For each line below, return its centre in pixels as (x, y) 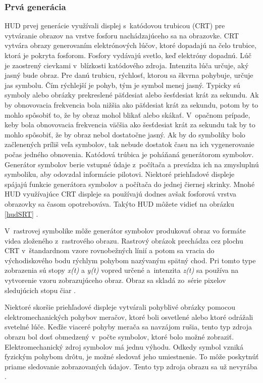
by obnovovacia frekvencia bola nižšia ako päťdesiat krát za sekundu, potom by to (131, 104)
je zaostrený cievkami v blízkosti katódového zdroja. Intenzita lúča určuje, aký (127, 65)
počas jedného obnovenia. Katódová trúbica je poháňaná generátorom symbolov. (129, 154)
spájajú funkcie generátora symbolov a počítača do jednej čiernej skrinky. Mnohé (130, 184)
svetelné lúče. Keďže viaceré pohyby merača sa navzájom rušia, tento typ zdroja (128, 327)
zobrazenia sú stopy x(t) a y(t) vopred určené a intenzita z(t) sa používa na (122, 270)
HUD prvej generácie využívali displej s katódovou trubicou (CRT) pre (115, 26)
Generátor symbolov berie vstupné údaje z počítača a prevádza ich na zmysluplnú (132, 164)
